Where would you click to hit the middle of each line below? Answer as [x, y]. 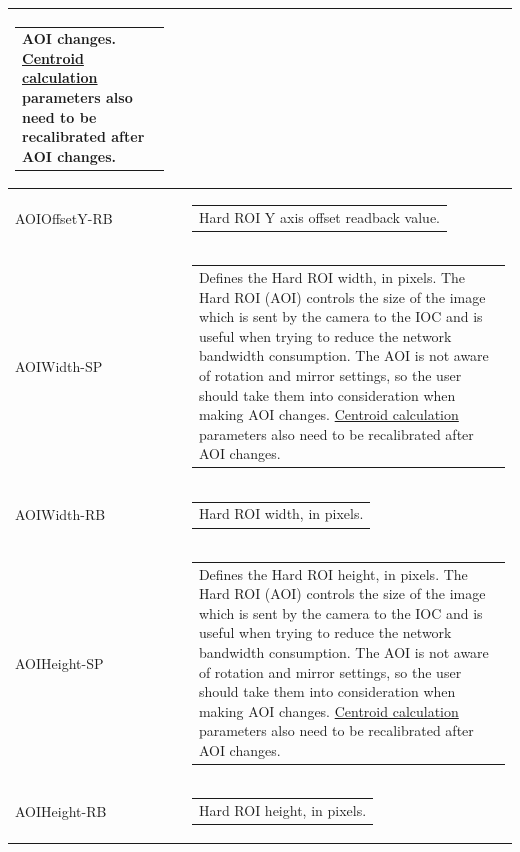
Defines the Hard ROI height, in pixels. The [333, 573]
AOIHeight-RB [61, 810]
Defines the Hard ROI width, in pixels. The [332, 277]
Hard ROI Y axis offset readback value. [319, 216]
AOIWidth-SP [59, 366]
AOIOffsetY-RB [64, 217]
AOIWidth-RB [60, 514]
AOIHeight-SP [59, 662]
